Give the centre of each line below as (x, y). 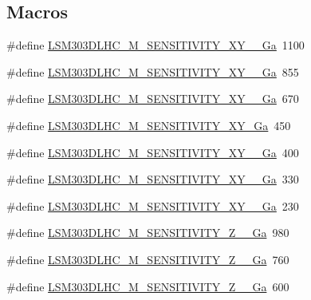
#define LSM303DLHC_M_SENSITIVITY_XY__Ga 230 (153, 205)
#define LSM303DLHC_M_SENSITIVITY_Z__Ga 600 (148, 286)
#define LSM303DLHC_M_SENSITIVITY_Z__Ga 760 (148, 259)
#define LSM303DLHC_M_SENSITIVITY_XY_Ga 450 (149, 125)
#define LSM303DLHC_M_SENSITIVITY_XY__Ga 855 (153, 71)
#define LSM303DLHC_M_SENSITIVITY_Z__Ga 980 (148, 233)
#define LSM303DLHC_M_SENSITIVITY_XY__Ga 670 (153, 99)
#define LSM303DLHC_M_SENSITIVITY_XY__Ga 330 (153, 179)
